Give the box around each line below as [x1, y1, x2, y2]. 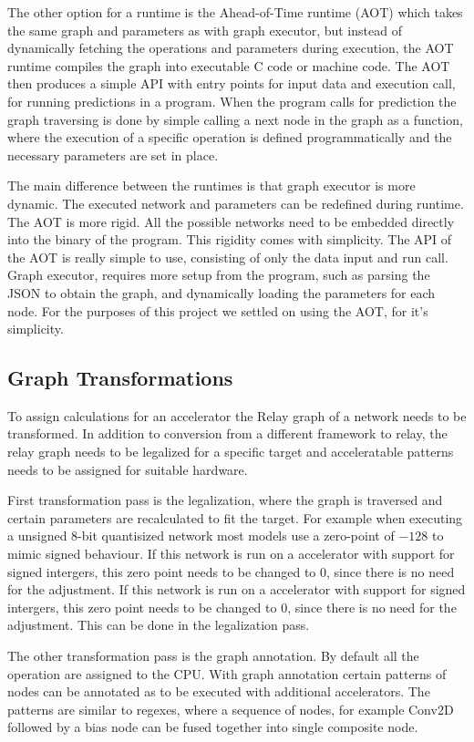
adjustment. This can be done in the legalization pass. [7, 615, 310, 634]
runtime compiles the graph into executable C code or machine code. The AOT [7, 56, 450, 75]
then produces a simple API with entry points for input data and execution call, [7, 74, 456, 93]
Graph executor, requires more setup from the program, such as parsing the [7, 265, 430, 284]
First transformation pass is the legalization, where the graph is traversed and [7, 490, 443, 510]
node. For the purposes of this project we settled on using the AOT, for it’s [7, 301, 428, 320]
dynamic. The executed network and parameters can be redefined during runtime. [7, 193, 464, 212]
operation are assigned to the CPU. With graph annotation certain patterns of [7, 664, 447, 683]
